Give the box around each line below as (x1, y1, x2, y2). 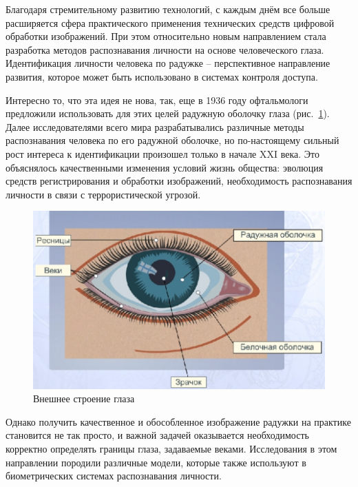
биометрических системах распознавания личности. (6, 468, 222, 483)
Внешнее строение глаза (33, 391, 135, 406)
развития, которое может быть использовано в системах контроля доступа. (6, 69, 318, 83)
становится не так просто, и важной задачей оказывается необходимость (6, 428, 309, 442)
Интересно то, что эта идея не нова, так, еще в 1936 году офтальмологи (6, 92, 308, 107)
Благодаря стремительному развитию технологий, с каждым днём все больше (6, 2, 330, 16)
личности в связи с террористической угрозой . (6, 187, 201, 201)
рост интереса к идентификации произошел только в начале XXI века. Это (6, 146, 319, 160)
